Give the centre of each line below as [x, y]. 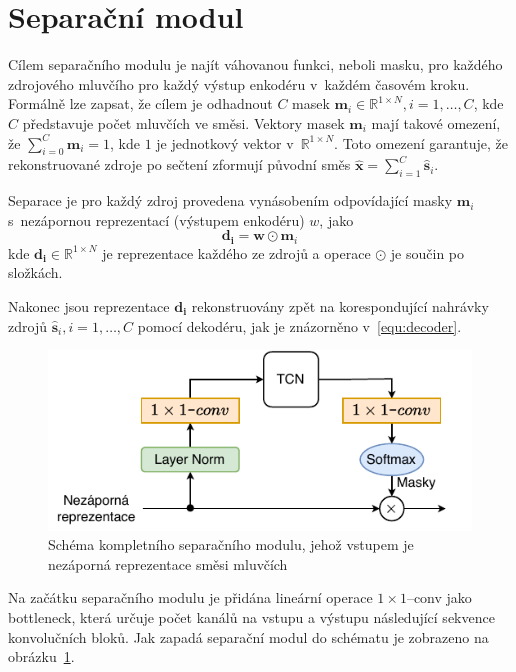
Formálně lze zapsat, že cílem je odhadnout [140, 103]
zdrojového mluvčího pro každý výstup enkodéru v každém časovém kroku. [239, 83]
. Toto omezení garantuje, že [421, 142]
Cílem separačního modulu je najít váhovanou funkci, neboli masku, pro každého [255, 64]
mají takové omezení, [436, 122]
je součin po [427, 252]
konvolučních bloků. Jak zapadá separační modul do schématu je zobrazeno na [248, 636]
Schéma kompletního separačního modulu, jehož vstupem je [231, 544]
